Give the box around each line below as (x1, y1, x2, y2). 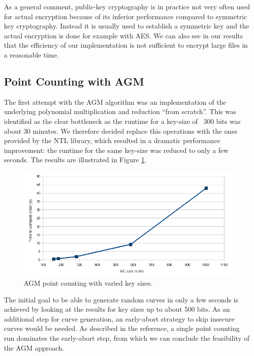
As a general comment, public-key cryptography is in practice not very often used (4, 1, 250, 11)
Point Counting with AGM (4, 73, 144, 89)
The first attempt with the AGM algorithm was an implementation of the (4, 96, 226, 107)
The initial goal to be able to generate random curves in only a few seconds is (4, 294, 238, 304)
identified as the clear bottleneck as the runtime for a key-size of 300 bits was (4, 116, 241, 126)
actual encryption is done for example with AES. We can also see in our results (4, 30, 243, 40)
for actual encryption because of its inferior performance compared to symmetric (4, 11, 247, 21)
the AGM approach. (4, 342, 64, 353)
